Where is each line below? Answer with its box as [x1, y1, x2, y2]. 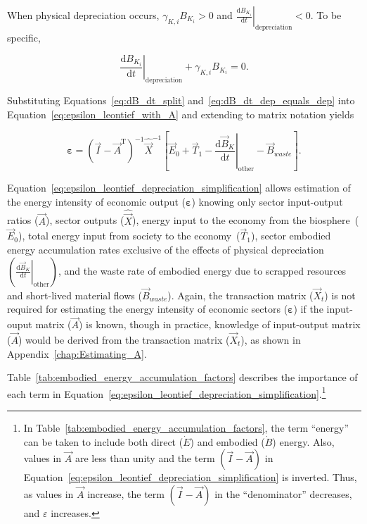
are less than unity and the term [75, 451, 215, 466]
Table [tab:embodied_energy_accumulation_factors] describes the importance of [7, 370, 358, 385]
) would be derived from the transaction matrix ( [18, 332, 230, 347]
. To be [310, 8, 342, 22]
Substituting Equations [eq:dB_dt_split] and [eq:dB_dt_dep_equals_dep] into [7, 93, 355, 108]
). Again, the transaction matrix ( [167, 287, 314, 302]
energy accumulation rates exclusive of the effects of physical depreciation [7, 242, 324, 256]
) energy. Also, [272, 434, 335, 449]
